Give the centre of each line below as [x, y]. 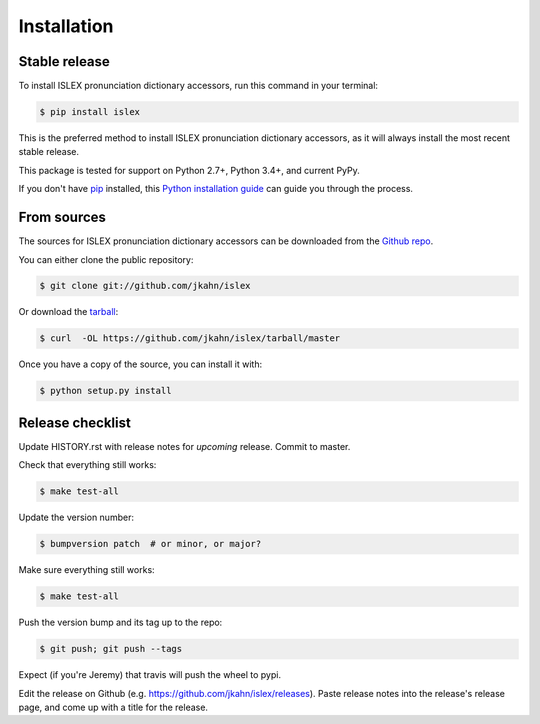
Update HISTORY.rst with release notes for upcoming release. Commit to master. [184, 446]
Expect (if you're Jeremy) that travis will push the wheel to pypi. [150, 675]
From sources [62, 217]
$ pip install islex [89, 112]
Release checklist [75, 422]
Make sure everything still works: [86, 570]
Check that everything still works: [87, 465]
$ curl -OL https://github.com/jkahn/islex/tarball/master [190, 338]
